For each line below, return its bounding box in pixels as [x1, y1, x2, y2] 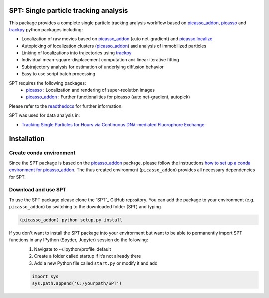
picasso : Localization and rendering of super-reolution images [26, 87, 155, 93]
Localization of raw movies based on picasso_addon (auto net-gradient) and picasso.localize [21, 36, 213, 42]
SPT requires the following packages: [9, 80, 86, 86]
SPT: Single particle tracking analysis [9, 6, 128, 15]
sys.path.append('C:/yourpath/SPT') [32, 280, 122, 286]
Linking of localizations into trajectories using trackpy [21, 50, 132, 56]
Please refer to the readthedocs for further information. [9, 103, 123, 109]
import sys [32, 273, 59, 279]
